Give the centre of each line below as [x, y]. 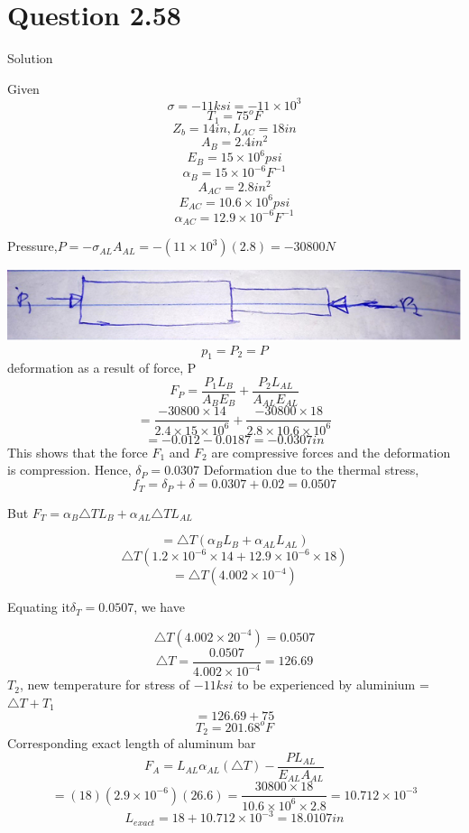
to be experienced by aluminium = [333, 685]
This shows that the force [78, 452]
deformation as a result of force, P [102, 368]
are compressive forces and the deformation [331, 452]
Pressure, [32, 246]
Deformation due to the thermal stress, [311, 470]
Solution [30, 58]
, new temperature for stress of [105, 685]
